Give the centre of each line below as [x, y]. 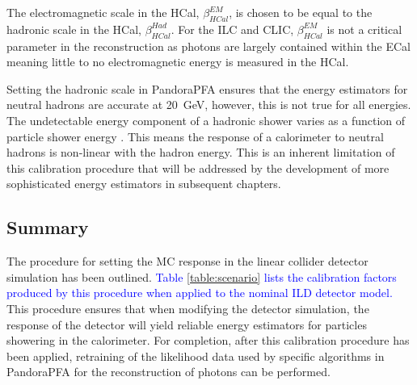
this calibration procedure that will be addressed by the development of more [198, 167]
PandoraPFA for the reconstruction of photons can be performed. [168, 372]
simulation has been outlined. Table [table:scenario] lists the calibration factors [202, 276]
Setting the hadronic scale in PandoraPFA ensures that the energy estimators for [207, 88]
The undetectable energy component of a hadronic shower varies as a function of [206, 120]
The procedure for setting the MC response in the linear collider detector [187, 261]
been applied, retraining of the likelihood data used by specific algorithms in [196, 356]
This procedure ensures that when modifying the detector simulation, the [188, 308]
